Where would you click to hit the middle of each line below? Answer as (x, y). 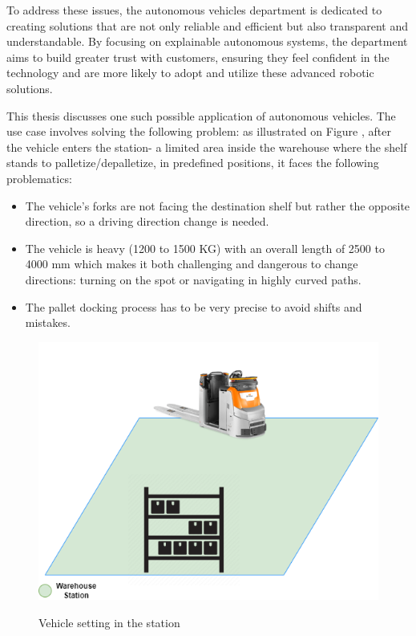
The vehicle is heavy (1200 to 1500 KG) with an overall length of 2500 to (205, 248)
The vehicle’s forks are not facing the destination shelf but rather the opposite (218, 205)
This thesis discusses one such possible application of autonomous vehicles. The (201, 115)
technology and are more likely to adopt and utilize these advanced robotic (190, 73)
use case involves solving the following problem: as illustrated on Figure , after (199, 131)
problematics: (39, 178)
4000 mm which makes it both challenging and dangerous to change (192, 264)
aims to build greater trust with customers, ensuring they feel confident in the (198, 57)
